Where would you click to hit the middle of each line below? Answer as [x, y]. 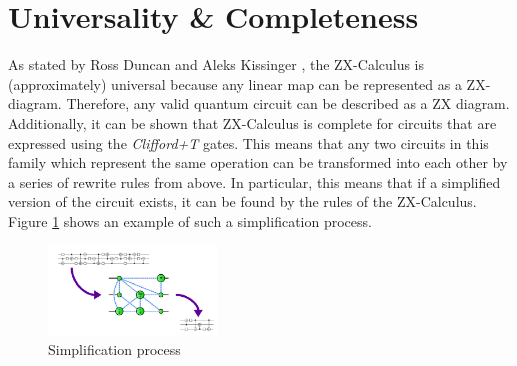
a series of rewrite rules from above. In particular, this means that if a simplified [254, 181]
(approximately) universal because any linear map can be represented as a [235, 83]
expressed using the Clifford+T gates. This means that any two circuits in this [248, 142]
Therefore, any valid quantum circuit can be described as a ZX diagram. [288, 103]
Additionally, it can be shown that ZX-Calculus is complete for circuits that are [252, 122]
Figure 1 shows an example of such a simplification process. [190, 220]
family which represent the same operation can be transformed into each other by [258, 162]
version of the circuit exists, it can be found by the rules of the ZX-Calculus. [242, 201]
